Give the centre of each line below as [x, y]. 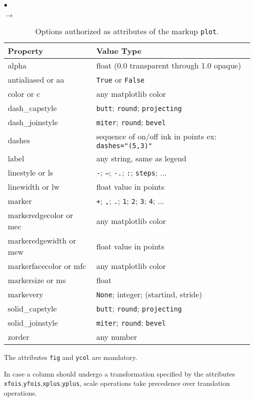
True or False [120, 79]
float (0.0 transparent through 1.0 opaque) [169, 65]
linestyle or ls [31, 172]
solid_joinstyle [33, 323]
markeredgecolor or [41, 215]
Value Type [119, 51]
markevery [26, 294]
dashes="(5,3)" [124, 146]
